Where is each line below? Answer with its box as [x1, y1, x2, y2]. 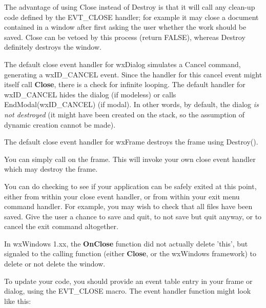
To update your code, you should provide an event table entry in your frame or [4, 275, 253, 286]
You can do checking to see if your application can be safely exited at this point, [4, 180, 257, 191]
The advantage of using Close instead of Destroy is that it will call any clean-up [4, 2, 255, 12]
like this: [4, 295, 31, 306]
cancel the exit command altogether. [4, 221, 118, 232]
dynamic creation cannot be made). [4, 119, 116, 130]
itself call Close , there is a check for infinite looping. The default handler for [4, 79, 245, 90]
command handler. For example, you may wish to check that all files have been [4, 201, 253, 212]
